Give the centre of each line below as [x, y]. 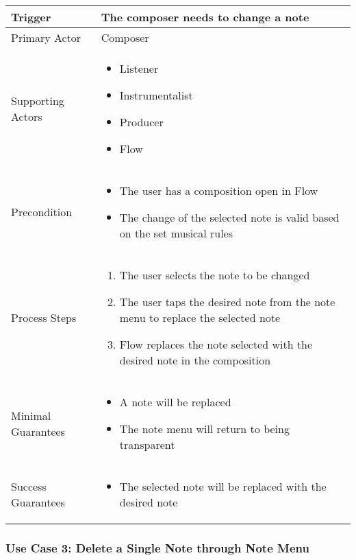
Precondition [42, 212]
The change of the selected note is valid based [229, 217]
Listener [139, 68]
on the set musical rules [176, 233]
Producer [141, 122]
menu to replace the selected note [200, 317]
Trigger [31, 17]
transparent [147, 444]
